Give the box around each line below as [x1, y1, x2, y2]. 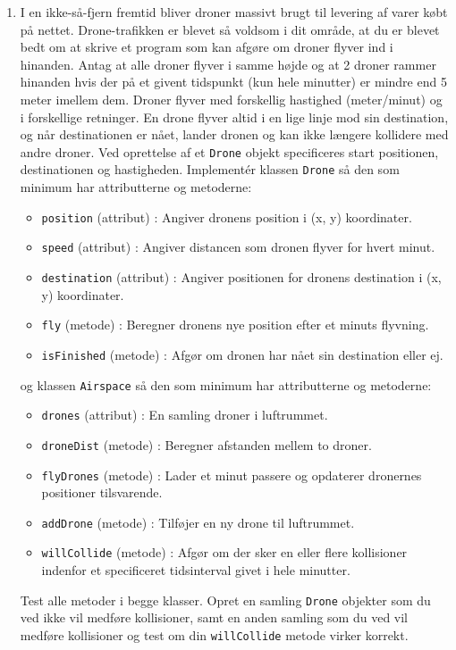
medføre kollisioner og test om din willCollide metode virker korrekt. [20, 625, 409, 644]
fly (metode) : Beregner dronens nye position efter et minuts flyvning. [41, 315, 429, 334]
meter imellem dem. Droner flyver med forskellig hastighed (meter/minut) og [20, 89, 443, 108]
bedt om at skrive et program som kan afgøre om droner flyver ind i [20, 37, 393, 56]
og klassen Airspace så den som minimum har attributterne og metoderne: [20, 375, 432, 394]
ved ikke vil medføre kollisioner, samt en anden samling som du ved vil [20, 608, 408, 627]
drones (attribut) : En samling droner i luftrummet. [41, 405, 328, 424]
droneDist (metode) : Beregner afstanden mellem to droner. [41, 435, 372, 454]
